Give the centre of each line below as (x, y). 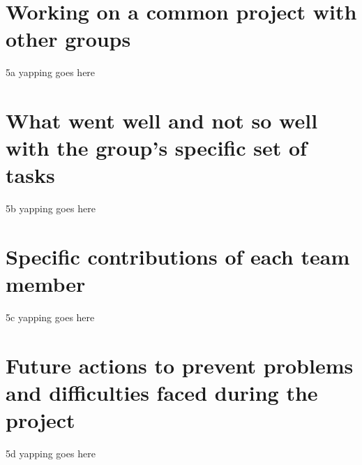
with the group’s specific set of (156, 148)
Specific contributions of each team (178, 257)
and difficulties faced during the (162, 393)
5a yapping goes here (51, 72)
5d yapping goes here (51, 453)
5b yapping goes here (51, 208)
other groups (68, 39)
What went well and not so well (162, 120)
